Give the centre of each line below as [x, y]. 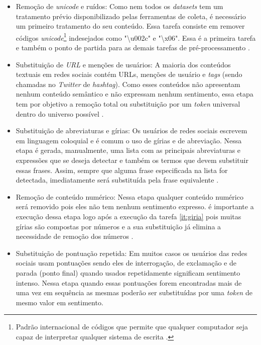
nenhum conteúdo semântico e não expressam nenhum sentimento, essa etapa [135, 94]
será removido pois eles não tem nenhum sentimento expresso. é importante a [135, 206]
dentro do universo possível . [60, 113]
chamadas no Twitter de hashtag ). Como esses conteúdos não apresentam [128, 84]
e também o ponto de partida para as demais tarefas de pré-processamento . [133, 48]
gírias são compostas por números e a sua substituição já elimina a [118, 226]
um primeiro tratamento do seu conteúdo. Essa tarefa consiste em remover [130, 26]
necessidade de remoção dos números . [75, 236]
